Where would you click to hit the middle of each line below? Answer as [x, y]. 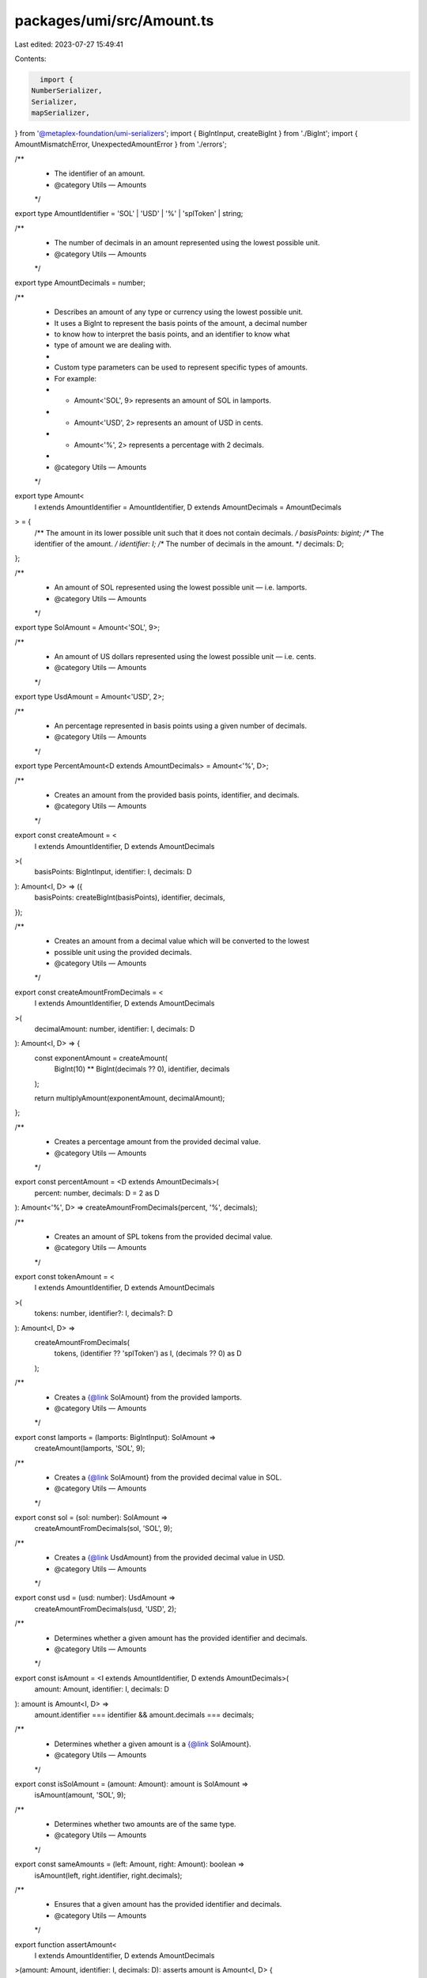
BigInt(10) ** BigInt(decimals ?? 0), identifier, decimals [142, 1069]
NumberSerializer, [67, 91]
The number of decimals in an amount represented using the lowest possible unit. [187, 243]
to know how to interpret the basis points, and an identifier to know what [172, 334]
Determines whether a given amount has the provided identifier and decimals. [181, 1638]
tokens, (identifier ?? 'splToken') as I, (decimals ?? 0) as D [148, 1354]
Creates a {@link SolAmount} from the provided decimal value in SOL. [168, 1477]
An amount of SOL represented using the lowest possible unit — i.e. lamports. [181, 587]
